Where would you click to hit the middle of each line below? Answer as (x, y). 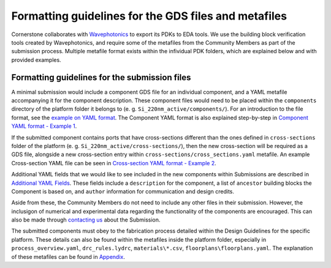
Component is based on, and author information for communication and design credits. (123, 191)
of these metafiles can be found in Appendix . (68, 256)
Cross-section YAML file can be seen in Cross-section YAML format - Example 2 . (114, 163)
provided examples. (36, 60)
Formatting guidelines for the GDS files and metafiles (149, 16)
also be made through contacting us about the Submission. (86, 220)
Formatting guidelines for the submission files (101, 77)
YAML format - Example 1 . (44, 126)
